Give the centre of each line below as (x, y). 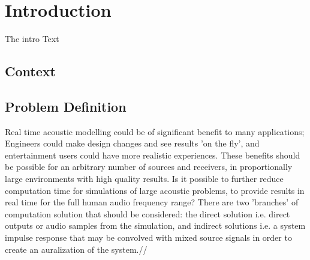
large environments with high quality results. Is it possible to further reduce (144, 179)
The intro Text (32, 39)
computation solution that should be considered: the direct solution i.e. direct (148, 213)
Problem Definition (66, 106)
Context (30, 71)
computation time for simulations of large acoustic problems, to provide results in (155, 190)
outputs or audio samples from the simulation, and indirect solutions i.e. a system (155, 225)
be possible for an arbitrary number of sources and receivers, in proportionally (149, 167)
